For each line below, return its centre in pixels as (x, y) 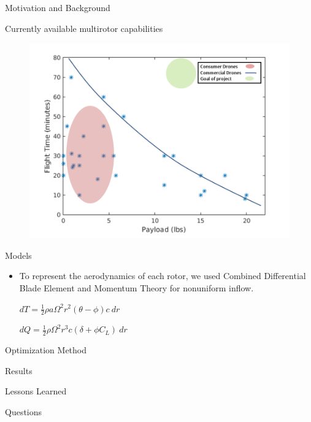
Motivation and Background (58, 7)
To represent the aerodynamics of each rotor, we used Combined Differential (163, 276)
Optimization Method (46, 350)
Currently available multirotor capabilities (84, 28)
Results (19, 370)
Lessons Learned (36, 391)
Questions (24, 412)
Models (18, 255)
